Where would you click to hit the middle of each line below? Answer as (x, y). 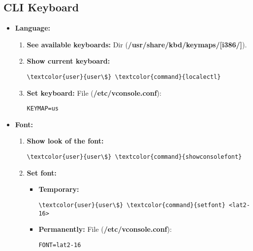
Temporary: (59, 189)
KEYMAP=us (43, 109)
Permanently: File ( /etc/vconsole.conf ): (105, 229)
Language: (32, 28)
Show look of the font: (65, 141)
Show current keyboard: (68, 61)
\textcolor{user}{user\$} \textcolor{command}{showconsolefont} (134, 157)
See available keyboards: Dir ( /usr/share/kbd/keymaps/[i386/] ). (137, 44)
